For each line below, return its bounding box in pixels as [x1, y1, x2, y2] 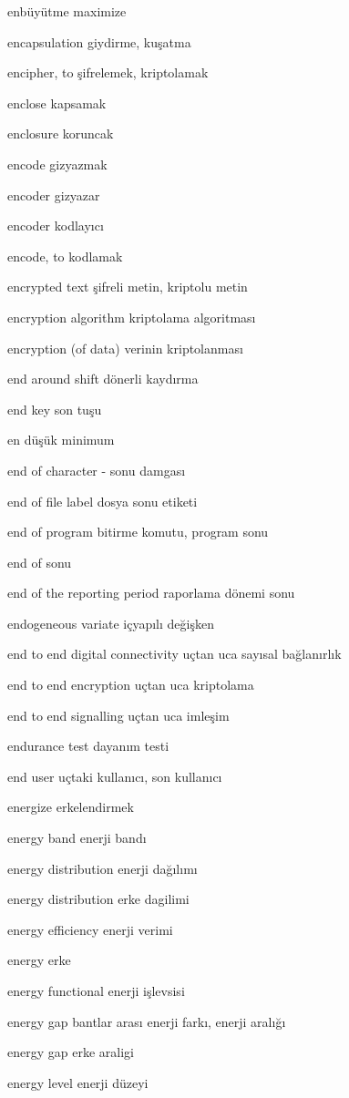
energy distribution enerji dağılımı [7, 858, 198, 877]
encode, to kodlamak [7, 246, 123, 265]
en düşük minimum [7, 430, 115, 449]
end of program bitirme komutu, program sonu [7, 522, 269, 541]
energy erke [7, 950, 71, 970]
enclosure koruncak [7, 124, 114, 143]
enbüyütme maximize [7, 2, 127, 20]
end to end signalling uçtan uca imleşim [7, 705, 230, 724]
